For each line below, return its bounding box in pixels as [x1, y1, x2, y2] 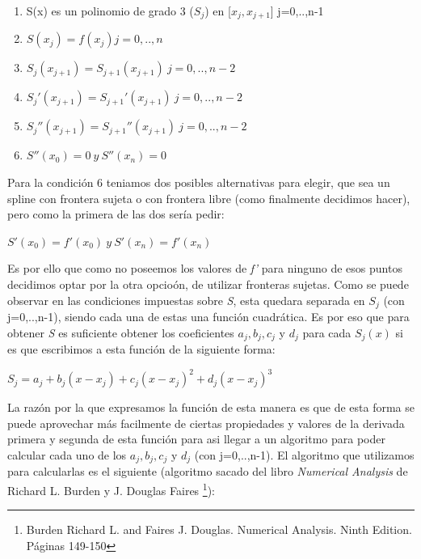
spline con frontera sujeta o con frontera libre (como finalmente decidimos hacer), [7, 189, 410, 206]
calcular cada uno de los [7, 446, 127, 463]
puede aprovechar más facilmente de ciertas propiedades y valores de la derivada [7, 414, 405, 431]
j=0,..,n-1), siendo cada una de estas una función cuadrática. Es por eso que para [7, 308, 410, 325]
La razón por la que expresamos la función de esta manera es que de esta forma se [7, 399, 415, 416]
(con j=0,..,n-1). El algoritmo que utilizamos [194, 446, 415, 463]
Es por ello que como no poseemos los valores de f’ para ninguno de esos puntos [7, 260, 402, 277]
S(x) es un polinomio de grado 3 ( [26, 2, 194, 19]
